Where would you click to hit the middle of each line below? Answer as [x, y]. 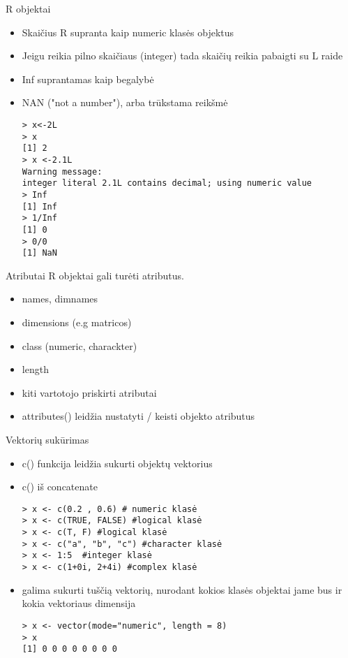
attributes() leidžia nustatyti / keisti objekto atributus [138, 416]
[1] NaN [39, 253]
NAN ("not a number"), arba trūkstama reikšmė [125, 102]
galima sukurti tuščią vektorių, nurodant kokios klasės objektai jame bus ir [182, 589]
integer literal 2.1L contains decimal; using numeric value [167, 183]
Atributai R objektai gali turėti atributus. [95, 275]
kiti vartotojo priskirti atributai [89, 392]
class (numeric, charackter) [80, 345]
